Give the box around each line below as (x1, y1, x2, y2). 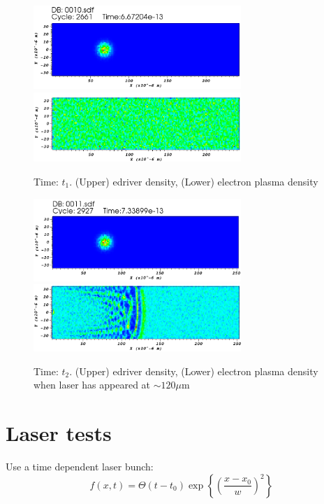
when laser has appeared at (34, 377, 151, 392)
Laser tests (6, 419, 112, 447)
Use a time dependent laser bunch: (6, 458, 154, 473)
